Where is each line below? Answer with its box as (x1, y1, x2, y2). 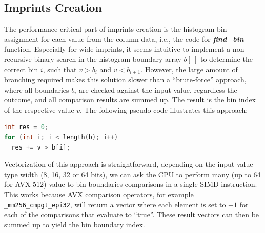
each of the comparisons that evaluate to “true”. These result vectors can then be (4, 209, 259, 220)
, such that (43, 63, 77, 74)
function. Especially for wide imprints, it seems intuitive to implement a (4, 44, 231, 54)
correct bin (4, 63, 38, 74)
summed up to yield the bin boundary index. (4, 219, 145, 229)
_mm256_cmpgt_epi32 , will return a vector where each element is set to (4, 199, 226, 209)
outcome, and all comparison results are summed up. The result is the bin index (4, 94, 256, 105)
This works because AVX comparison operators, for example (4, 188, 194, 199)
